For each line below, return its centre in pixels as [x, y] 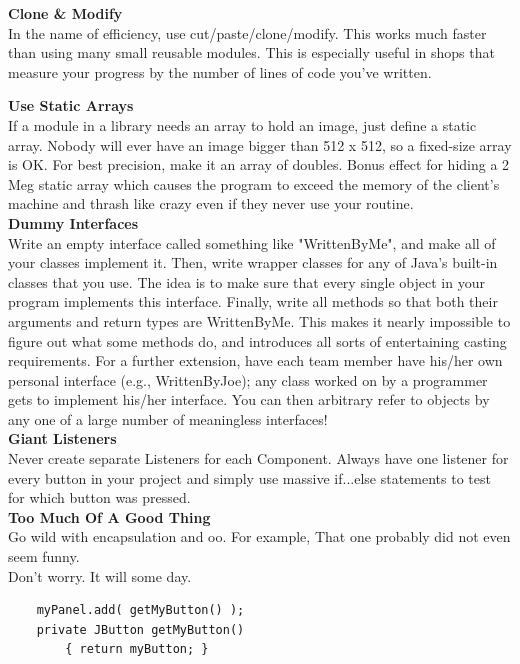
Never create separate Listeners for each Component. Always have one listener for [258, 458]
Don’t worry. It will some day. [100, 575]
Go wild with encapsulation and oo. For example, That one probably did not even [259, 536]
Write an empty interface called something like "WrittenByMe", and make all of [252, 242]
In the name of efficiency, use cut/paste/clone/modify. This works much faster [247, 32]
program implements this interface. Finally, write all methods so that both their [253, 301]
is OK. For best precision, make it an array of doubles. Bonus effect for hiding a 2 [259, 164]
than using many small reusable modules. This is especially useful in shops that [251, 52]
